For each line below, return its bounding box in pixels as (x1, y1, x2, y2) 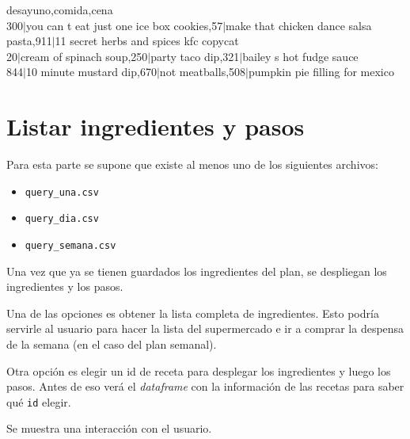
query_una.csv (25, 186, 99, 198)
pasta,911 (6, 32, 52, 49)
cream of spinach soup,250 (20, 48, 148, 64)
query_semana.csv (25, 240, 116, 251)
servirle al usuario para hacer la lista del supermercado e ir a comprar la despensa (6, 320, 404, 337)
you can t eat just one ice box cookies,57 (25, 17, 223, 33)
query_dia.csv (25, 213, 99, 225)
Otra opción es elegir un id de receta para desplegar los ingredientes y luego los (6, 362, 391, 379)
